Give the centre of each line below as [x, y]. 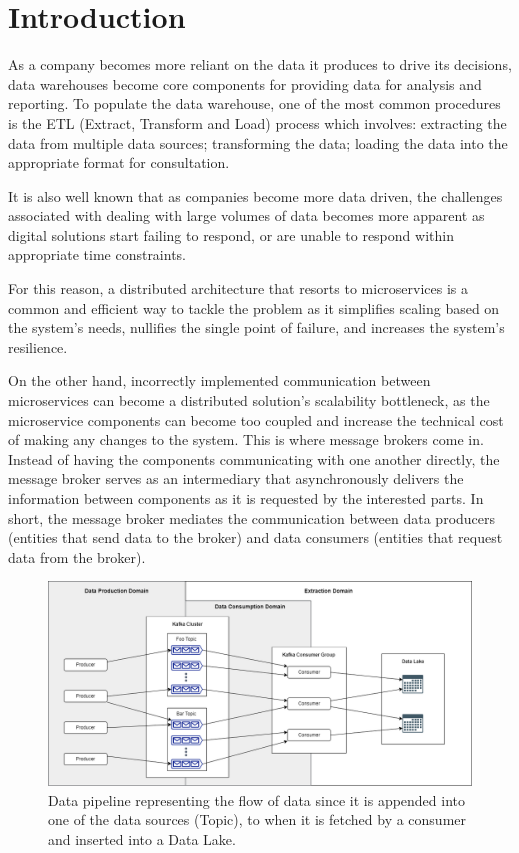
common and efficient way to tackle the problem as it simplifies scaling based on [254, 307]
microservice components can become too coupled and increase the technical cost [256, 419]
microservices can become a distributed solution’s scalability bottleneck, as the [249, 400]
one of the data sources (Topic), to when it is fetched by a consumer [257, 819]
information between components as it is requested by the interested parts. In [246, 498]
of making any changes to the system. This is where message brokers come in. [246, 439]
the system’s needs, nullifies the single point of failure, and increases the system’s [256, 327]
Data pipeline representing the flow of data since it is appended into [257, 799]
